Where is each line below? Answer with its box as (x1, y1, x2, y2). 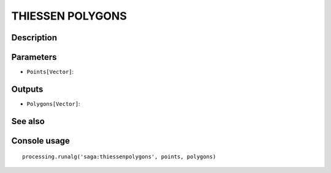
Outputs (11, 84, 44, 94)
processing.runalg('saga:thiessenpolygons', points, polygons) (22, 153, 216, 160)
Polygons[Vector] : (26, 100, 80, 107)
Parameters (11, 52, 57, 62)
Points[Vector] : (26, 68, 74, 76)
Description (11, 32, 58, 43)
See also (11, 116, 45, 127)
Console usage (11, 135, 70, 146)
